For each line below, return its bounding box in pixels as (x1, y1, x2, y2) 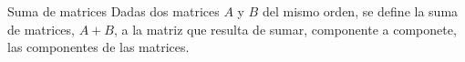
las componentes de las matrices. (7, 37, 190, 57)
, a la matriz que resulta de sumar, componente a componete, (113, 19, 457, 38)
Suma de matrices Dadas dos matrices (7, 2, 220, 20)
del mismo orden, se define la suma (262, 2, 459, 20)
